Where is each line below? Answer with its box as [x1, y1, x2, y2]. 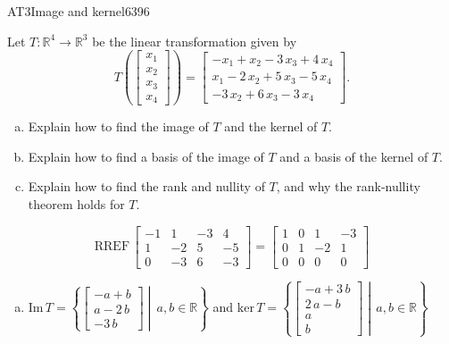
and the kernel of [224, 117, 318, 136]
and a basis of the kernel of [279, 147, 428, 165]
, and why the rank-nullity [276, 177, 420, 196]
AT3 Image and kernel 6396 [7, 2, 150, 20]
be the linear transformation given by [92, 31, 297, 50]
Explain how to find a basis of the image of [28, 147, 264, 165]
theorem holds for [28, 194, 125, 213]
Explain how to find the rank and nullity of [28, 177, 265, 196]
